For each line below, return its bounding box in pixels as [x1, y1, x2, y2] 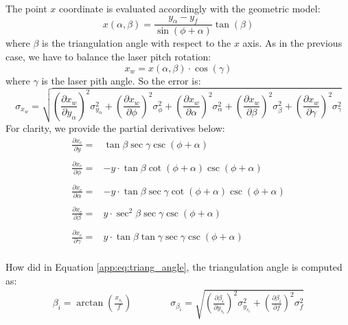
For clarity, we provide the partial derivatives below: [5, 121, 225, 135]
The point [5, 1, 47, 15]
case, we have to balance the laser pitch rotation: [5, 49, 211, 64]
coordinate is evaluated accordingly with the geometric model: [59, 1, 321, 15]
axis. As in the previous [242, 36, 343, 50]
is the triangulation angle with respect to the [42, 36, 231, 50]
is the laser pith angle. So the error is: [41, 73, 201, 87]
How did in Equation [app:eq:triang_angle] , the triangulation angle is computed [5, 260, 343, 273]
